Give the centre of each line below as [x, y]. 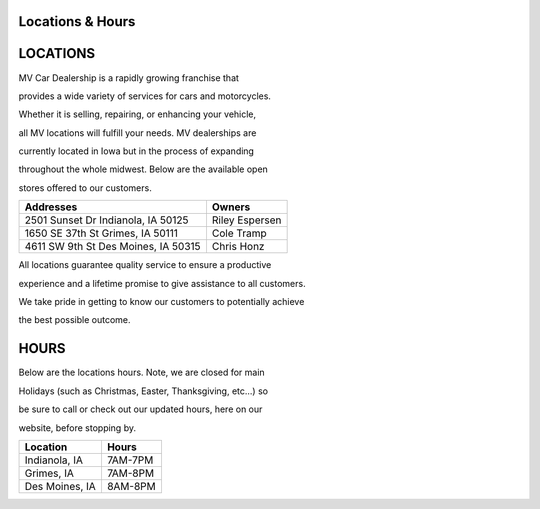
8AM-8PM [131, 486]
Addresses [51, 207]
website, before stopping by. [77, 427]
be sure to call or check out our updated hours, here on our [140, 409]
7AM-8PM [130, 473]
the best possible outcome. [74, 320]
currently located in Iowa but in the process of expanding [136, 151]
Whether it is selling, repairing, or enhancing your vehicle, [137, 114]
